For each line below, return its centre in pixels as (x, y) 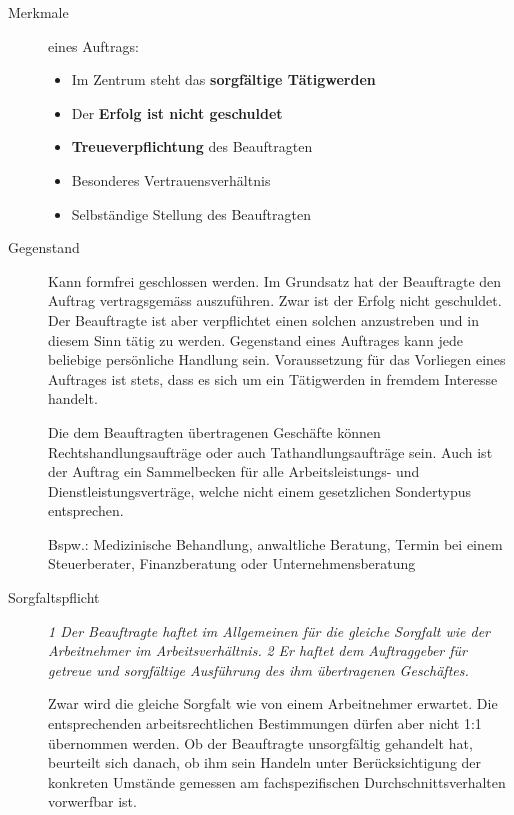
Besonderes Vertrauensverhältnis (171, 179)
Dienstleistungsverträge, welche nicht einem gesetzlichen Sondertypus (259, 490)
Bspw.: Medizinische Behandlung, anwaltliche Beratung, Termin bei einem (275, 543)
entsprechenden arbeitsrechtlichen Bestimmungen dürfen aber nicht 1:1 (265, 723)
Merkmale (38, 12)
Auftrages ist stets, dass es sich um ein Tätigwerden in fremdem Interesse (273, 378)
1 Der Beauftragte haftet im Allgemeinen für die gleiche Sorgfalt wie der (269, 630)
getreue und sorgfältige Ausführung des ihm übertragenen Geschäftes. (258, 669)
